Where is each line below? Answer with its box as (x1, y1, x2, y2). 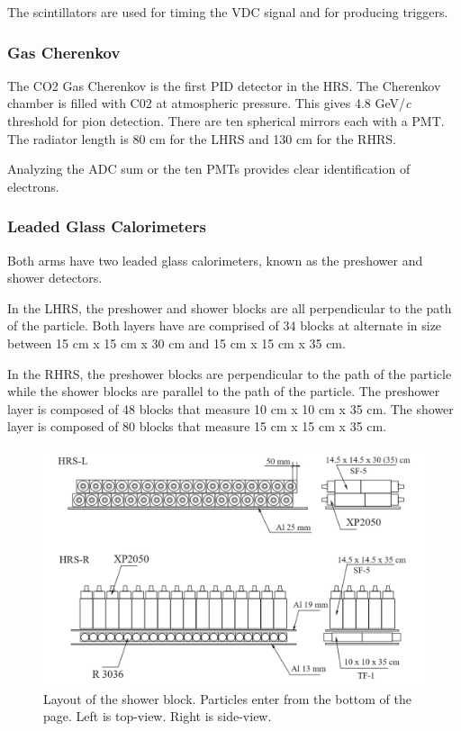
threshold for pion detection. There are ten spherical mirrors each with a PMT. (7, 112, 445, 130)
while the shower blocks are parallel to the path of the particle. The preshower (7, 382, 440, 401)
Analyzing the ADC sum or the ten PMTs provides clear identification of (7, 159, 411, 178)
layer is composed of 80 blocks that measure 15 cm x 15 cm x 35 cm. (7, 417, 387, 436)
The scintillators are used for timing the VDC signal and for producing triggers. (7, 3, 448, 21)
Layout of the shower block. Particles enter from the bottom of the (43, 689, 412, 708)
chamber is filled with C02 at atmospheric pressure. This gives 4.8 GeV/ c (7, 94, 411, 113)
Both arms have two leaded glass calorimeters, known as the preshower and (7, 250, 423, 269)
